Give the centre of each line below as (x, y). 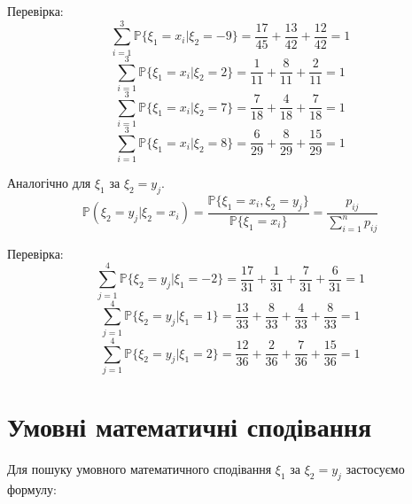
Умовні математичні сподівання (190, 426)
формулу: (32, 488)
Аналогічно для (49, 183)
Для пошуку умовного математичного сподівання (140, 468)
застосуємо (375, 468)
